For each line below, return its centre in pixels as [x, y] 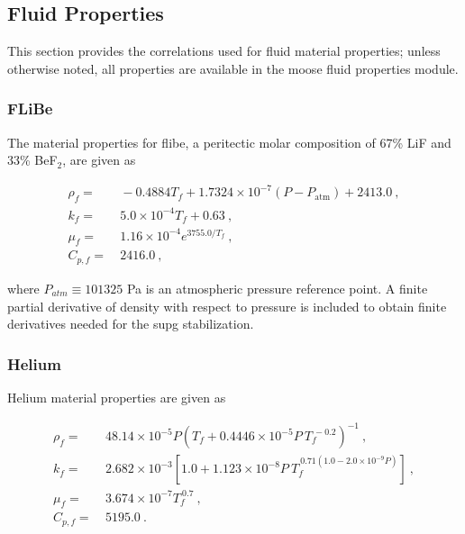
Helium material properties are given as [117, 397]
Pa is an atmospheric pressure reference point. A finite [277, 288]
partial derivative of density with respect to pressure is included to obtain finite [227, 306]
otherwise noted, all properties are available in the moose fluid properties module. [233, 68]
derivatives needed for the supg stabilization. [131, 324]
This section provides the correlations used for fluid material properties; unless [224, 51]
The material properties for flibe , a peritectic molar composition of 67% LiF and [229, 142]
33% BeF [32, 160]
